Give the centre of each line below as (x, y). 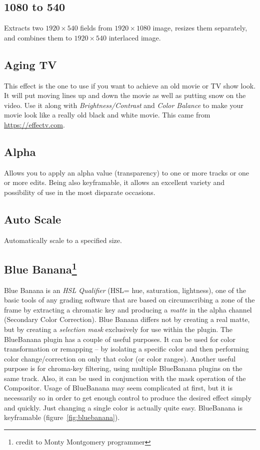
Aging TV (30, 64)
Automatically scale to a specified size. (63, 240)
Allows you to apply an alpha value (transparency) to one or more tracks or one (127, 172)
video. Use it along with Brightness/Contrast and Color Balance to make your (124, 105)
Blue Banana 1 (40, 268)
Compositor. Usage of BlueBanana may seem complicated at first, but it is (118, 388)
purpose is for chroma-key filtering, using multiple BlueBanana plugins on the (123, 368)
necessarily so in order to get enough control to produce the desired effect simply (128, 398)
